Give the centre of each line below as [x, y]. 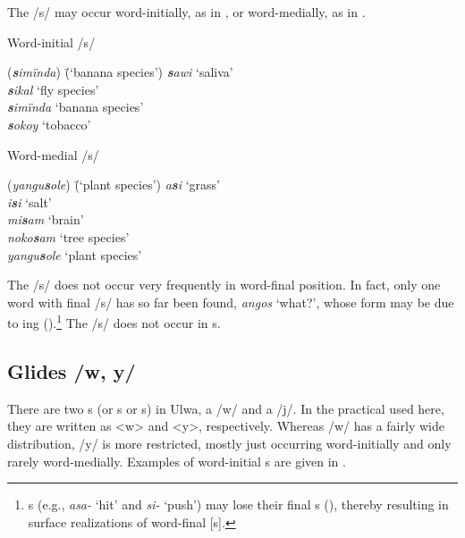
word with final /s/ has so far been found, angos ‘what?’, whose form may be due [231, 302]
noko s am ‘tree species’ [68, 236]
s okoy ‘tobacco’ [49, 124]
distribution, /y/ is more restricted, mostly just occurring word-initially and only [229, 443]
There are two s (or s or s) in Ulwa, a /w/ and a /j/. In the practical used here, [226, 408]
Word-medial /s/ [53, 154]
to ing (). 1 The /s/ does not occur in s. [114, 321]
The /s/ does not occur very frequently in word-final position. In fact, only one [224, 285]
